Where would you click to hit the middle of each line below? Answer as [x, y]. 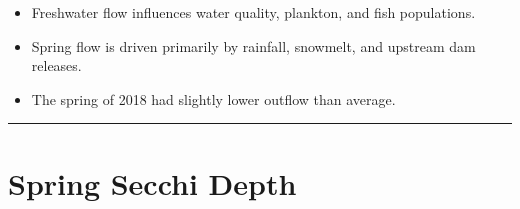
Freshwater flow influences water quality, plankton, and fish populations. [253, 12]
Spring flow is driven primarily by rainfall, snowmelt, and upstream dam [253, 45]
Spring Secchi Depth [152, 182]
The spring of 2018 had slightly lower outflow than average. [213, 98]
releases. [56, 65]
